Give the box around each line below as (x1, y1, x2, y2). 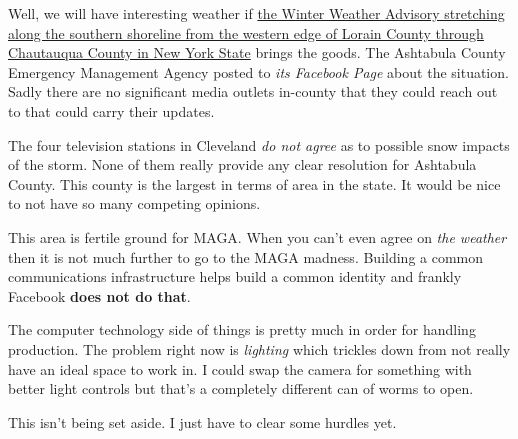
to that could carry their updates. (8, 100, 215, 121)
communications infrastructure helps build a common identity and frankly (8, 266, 462, 287)
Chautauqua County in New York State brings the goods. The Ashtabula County (8, 42, 506, 63)
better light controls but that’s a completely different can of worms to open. (8, 378, 474, 399)
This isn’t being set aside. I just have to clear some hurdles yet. (8, 411, 397, 432)
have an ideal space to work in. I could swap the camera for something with (8, 358, 472, 379)
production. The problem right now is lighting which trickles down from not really (8, 338, 511, 359)
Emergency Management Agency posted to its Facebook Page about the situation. (8, 61, 509, 82)
